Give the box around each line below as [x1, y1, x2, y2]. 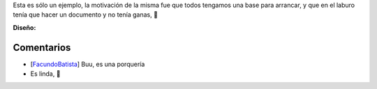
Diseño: [13, 23, 36, 31]
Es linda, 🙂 [30, 70, 61, 78]
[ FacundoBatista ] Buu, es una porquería [30, 60, 145, 68]
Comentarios [13, 42, 71, 54]
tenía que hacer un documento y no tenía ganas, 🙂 [13, 10, 158, 19]
